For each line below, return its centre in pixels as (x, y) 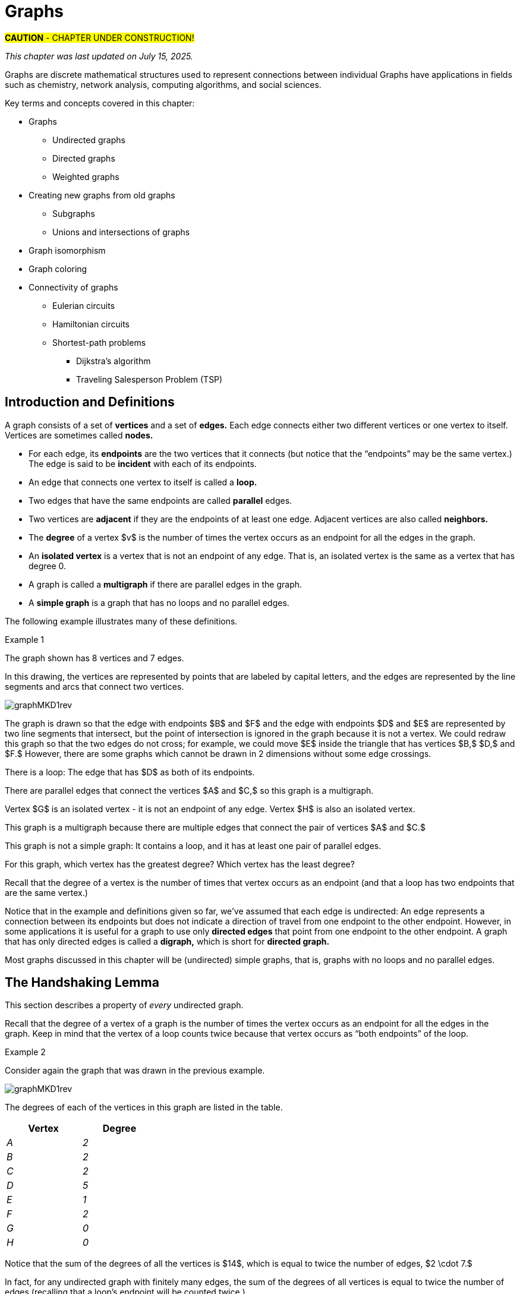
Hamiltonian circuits (91, 324)
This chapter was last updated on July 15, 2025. (99, 56)
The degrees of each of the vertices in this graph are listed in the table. (144, 1107)
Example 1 (24, 639)
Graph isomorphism (67, 250)
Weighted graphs (86, 176)
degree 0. (48, 566)
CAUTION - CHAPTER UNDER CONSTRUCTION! (100, 37)
